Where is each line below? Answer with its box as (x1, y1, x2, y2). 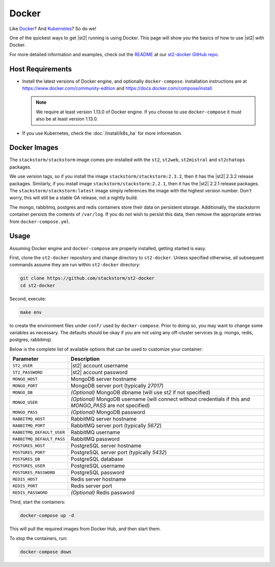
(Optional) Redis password (70, 489, 135, 496)
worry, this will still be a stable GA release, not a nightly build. (9, 194, 139, 201)
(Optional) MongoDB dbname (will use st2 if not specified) (70, 389, 211, 396)
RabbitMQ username (70, 429, 120, 436)
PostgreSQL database (70, 456, 123, 463)
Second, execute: (9, 295, 46, 302)
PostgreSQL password (70, 469, 125, 476)
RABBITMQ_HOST (12, 416, 45, 422)
